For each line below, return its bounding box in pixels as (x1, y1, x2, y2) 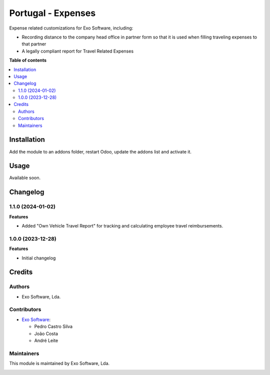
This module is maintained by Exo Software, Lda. (9, 360, 110, 366)
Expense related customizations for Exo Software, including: (9, 25, 133, 31)
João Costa (34, 330, 58, 336)
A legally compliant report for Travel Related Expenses (21, 48, 134, 54)
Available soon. (9, 175, 41, 181)
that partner (21, 41, 46, 47)
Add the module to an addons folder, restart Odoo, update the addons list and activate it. (9, 148, 192, 154)
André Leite (34, 337, 58, 343)
